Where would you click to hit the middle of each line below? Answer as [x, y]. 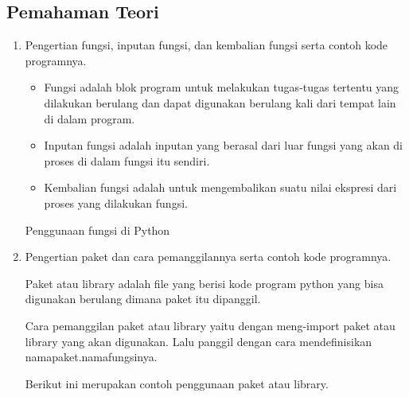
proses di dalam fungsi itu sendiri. [127, 160]
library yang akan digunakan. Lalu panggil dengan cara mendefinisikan [199, 341]
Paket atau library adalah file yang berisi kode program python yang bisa [204, 283]
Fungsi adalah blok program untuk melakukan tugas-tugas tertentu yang [222, 87]
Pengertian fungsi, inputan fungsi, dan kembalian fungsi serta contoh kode [206, 45]
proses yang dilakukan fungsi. [116, 202]
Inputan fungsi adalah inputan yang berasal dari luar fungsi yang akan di [223, 145]
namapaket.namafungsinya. [91, 357]
